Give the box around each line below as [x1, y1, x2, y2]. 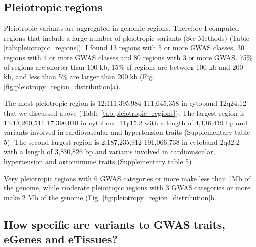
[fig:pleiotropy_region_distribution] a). [4, 81, 121, 91]
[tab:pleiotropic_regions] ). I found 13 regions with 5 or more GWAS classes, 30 [4, 42, 245, 53]
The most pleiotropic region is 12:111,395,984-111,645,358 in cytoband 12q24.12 [4, 98, 246, 108]
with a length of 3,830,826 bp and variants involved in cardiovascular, [4, 146, 215, 157]
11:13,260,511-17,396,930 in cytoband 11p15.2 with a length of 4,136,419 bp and [4, 117, 248, 127]
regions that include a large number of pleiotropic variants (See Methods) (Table [4, 32, 249, 43]
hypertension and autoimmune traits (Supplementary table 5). [4, 156, 193, 166]
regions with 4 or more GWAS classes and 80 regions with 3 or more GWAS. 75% [4, 52, 253, 62]
